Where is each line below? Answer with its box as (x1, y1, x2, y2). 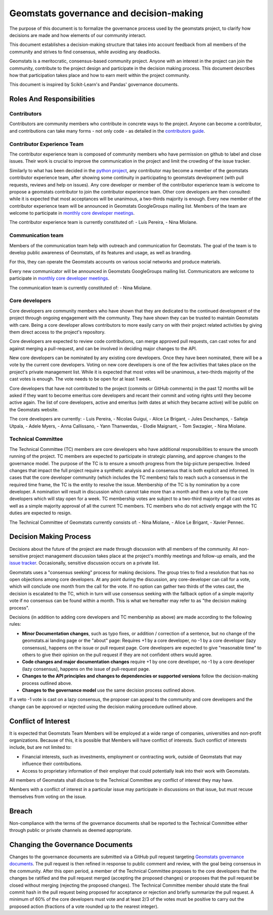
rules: (9, 621, 21, 627)
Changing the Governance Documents (9, 840, 133, 849)
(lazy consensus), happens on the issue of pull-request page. (22, 666, 150, 672)
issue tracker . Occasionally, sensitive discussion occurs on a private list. (9, 560, 160, 566)
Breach (9, 807, 33, 815)
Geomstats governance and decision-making (9, 8, 204, 19)
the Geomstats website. (9, 406, 59, 412)
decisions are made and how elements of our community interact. (9, 32, 147, 38)
